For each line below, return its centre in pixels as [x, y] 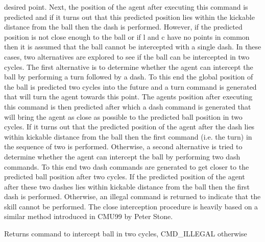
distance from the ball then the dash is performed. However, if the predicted [123, 27]
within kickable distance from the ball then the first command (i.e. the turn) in [128, 136]
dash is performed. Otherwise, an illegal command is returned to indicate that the [132, 196]
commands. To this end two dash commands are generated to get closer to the [127, 166]
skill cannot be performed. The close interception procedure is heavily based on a [131, 206]
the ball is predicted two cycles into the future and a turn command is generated [130, 86]
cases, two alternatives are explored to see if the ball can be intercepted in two [127, 56]
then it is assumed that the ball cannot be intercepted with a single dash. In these [133, 47]
